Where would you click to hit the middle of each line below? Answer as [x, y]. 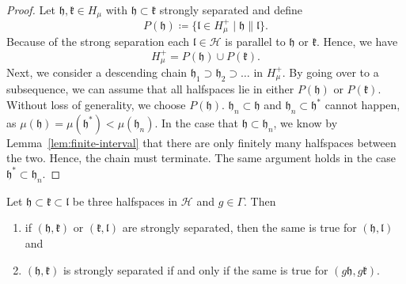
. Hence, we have [357, 42]
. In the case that [196, 122]
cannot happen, [362, 104]
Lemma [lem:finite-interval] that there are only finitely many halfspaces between [201, 142]
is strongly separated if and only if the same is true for [195, 269]
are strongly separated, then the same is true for [239, 227]
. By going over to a [330, 72]
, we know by [305, 122]
